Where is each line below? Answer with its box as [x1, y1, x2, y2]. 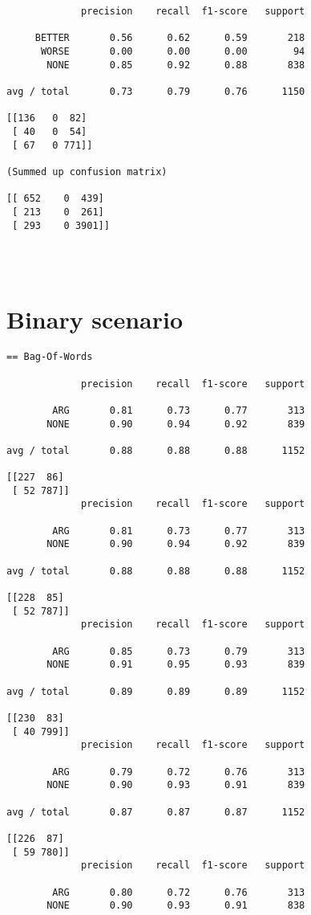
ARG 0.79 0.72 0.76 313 [52, 766, 305, 778]
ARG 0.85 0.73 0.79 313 [52, 645, 305, 657]
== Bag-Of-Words [6, 351, 93, 363]
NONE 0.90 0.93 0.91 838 [46, 900, 305, 912]
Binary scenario [6, 303, 183, 336]
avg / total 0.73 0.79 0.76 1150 [6, 85, 305, 97]
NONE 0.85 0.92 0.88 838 [46, 59, 305, 71]
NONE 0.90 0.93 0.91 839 [46, 779, 305, 791]
